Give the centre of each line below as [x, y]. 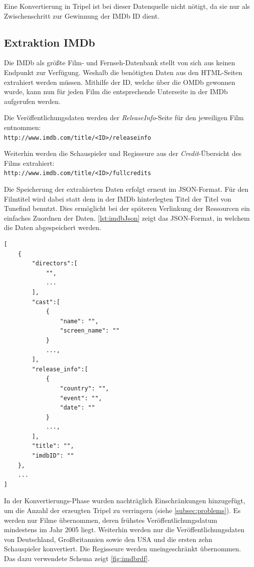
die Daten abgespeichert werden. [53, 227]
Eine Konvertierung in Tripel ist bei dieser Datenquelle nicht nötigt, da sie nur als [127, 6]
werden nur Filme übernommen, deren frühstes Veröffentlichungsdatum [111, 520]
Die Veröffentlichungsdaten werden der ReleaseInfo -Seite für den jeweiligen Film [124, 117]
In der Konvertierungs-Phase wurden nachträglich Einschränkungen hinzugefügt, [125, 501]
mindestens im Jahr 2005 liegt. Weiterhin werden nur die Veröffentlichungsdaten [124, 529]
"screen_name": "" [90, 331]
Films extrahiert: [29, 163]
